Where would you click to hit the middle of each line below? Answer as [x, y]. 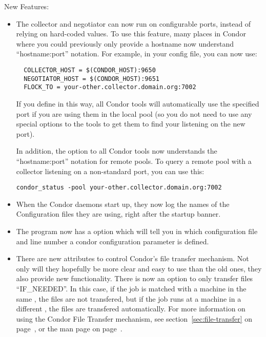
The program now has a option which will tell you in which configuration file [137, 231]
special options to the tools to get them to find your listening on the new [131, 124]
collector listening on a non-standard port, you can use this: [110, 171]
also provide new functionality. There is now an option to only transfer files [135, 278]
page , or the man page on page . [69, 329]
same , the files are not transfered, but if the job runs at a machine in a [129, 298]
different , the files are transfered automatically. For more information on [131, 309]
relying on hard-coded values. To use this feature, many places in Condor [131, 34]
